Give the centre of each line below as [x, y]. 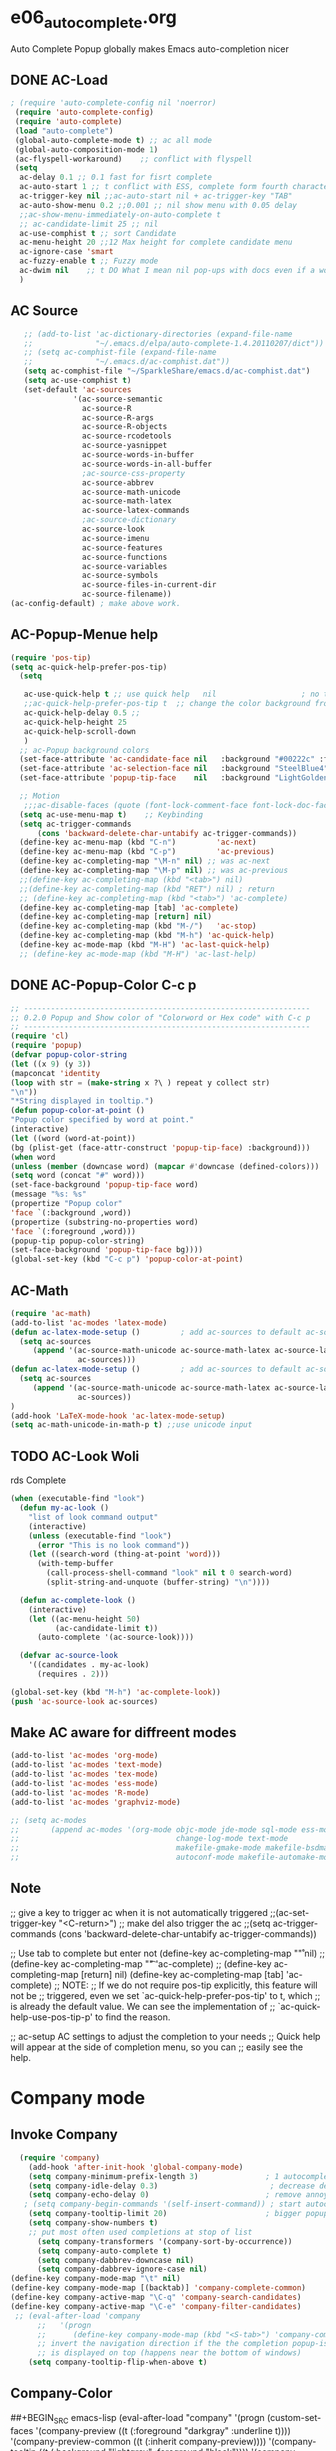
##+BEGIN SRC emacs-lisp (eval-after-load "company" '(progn [137, 2418]
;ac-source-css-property [133, 473]
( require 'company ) [60, 2157]
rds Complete [38, 1480]
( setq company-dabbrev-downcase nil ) [115, 2260]
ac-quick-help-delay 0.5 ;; [82, 713]
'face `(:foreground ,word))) [73, 1231]
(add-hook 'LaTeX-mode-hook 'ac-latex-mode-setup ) [118, 1416]
